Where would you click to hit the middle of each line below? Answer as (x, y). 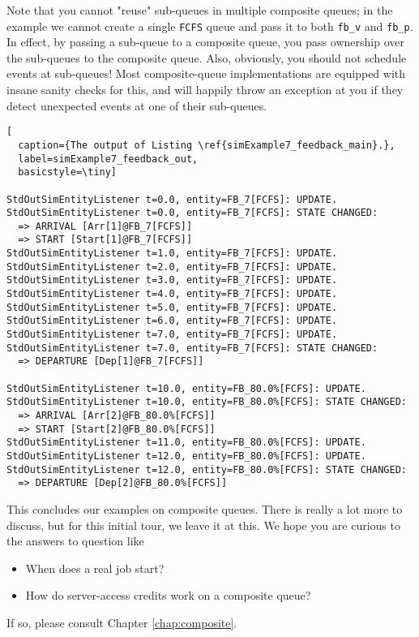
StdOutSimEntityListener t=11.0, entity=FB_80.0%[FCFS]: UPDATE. (186, 443)
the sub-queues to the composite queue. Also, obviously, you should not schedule (207, 57)
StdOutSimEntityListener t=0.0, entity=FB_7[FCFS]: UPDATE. (172, 199)
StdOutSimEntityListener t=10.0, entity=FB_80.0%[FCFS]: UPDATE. (186, 388)
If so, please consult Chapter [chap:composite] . (122, 622)
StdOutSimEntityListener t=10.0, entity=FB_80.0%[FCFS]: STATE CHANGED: (207, 402)
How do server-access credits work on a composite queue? (168, 595)
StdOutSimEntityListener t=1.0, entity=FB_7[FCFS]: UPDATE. (172, 254)
